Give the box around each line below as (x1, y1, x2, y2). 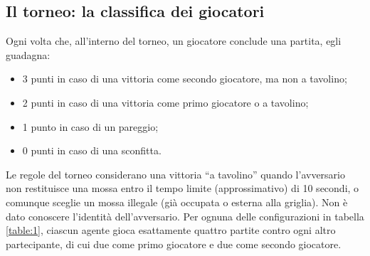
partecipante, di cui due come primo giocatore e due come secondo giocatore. (6, 236, 342, 251)
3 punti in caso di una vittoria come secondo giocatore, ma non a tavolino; (22, 71, 347, 86)
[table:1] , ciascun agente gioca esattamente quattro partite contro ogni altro (6, 223, 336, 238)
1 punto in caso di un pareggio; (22, 119, 159, 134)
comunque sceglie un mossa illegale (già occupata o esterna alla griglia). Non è (6, 194, 348, 209)
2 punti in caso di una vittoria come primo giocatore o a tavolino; (22, 95, 309, 110)
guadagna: (6, 47, 51, 62)
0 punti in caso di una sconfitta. (22, 143, 162, 158)
